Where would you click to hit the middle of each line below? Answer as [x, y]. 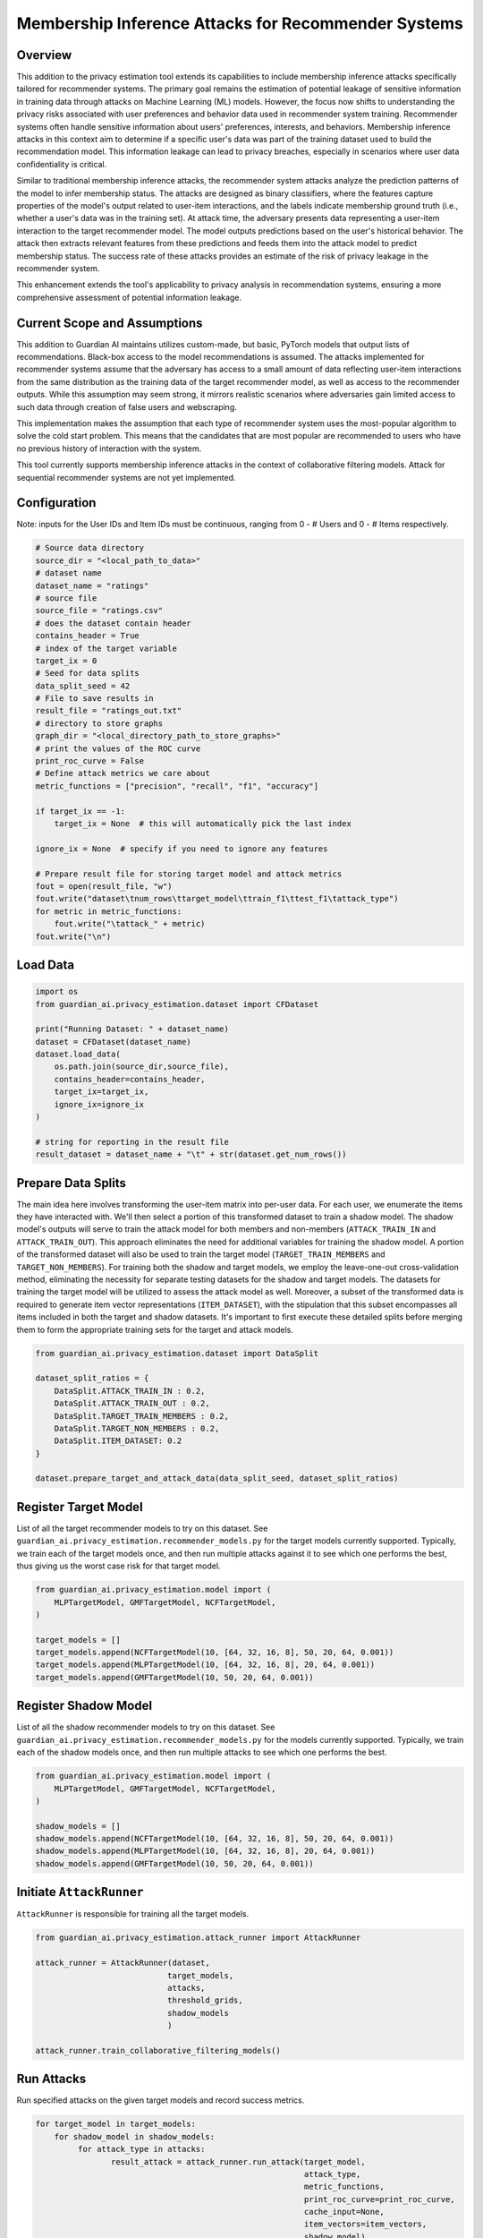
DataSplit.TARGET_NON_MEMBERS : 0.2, [137, 1428]
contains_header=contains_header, [130, 1079]
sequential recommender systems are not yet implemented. [126, 477]
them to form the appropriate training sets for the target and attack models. [155, 1329]
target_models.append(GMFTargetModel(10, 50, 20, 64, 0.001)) [174, 1677]
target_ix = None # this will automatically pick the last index [203, 824]
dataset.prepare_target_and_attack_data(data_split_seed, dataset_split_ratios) [217, 1478]
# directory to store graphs [99, 723]
